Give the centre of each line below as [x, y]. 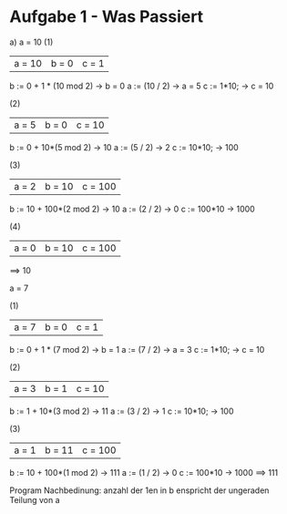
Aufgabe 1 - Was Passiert [107, 17]
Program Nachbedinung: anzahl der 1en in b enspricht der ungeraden [139, 490]
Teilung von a [35, 499]
